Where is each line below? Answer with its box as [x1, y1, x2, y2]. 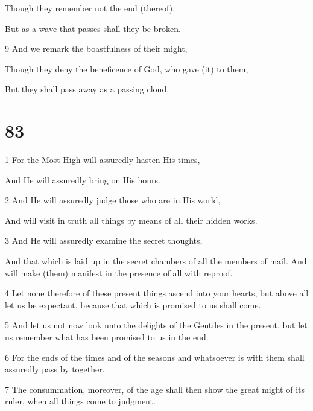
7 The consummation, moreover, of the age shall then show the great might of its [5, 383, 305, 395]
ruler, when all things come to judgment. [5, 395, 156, 407]
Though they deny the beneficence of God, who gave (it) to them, [5, 62, 248, 75]
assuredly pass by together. [5, 363, 105, 375]
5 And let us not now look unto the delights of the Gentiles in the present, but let [5, 319, 308, 331]
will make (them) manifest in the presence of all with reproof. [5, 266, 233, 279]
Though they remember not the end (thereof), [5, 2, 175, 14]
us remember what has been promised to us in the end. [5, 331, 209, 343]
